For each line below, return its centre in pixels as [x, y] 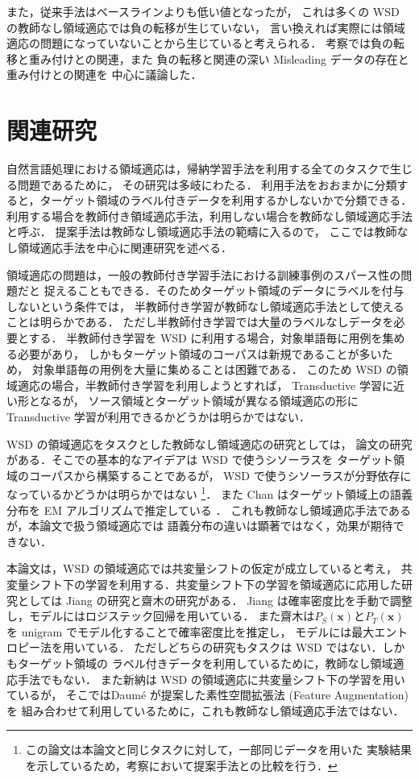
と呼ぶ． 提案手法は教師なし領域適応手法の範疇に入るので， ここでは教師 [202, 232]
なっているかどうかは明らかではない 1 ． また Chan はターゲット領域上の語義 [209, 493]
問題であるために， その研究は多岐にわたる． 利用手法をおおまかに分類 [207, 184]
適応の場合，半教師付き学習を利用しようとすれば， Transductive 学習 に [205, 385]
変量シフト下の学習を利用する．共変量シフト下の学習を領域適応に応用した [204, 584]
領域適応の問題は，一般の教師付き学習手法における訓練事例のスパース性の [204, 274]
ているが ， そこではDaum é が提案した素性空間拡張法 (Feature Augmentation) [207, 695]
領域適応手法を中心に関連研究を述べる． [124, 248]
